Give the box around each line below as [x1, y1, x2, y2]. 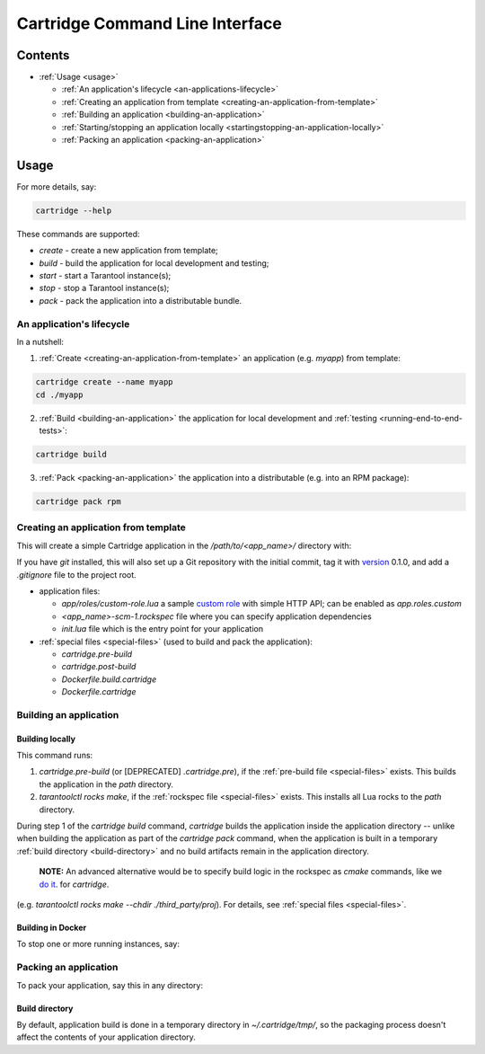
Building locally [16, 733, 76, 744]
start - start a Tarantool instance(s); [39, 270, 172, 281]
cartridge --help [35, 205, 112, 216]
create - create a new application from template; [39, 245, 219, 256]
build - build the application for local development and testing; [39, 257, 269, 269]
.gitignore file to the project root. [16, 569, 137, 580]
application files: [39, 585, 101, 597]
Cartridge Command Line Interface [16, 13, 282, 33]
